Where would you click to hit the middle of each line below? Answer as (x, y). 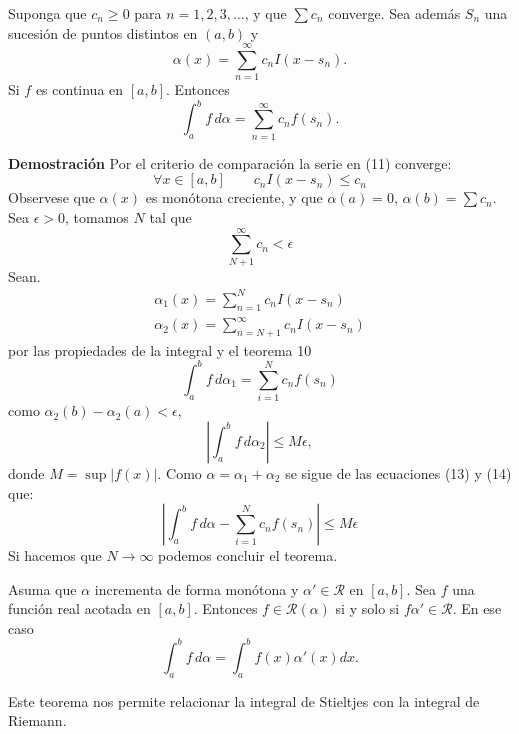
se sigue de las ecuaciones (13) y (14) (398, 472)
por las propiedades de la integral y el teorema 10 (160, 349)
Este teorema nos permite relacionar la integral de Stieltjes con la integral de (244, 700)
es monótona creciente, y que (234, 197)
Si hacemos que (55, 555)
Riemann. (37, 720)
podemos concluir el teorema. (248, 555)
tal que (170, 216)
